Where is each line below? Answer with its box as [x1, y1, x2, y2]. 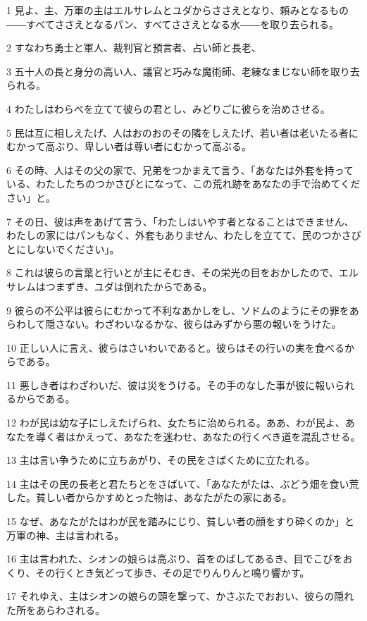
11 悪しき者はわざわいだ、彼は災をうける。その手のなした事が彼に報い [6, 377, 335, 392]
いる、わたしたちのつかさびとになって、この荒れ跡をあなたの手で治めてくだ [6, 176, 361, 191]
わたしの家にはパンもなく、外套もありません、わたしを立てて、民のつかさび [6, 228, 361, 242]
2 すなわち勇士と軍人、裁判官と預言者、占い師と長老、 [6, 40, 261, 55]
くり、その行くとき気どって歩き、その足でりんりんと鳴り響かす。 [6, 565, 310, 579]
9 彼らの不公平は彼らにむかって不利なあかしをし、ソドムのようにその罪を [6, 302, 349, 317]
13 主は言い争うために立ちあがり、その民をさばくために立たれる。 [6, 453, 316, 467]
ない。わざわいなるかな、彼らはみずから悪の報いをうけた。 [65, 316, 342, 331]
